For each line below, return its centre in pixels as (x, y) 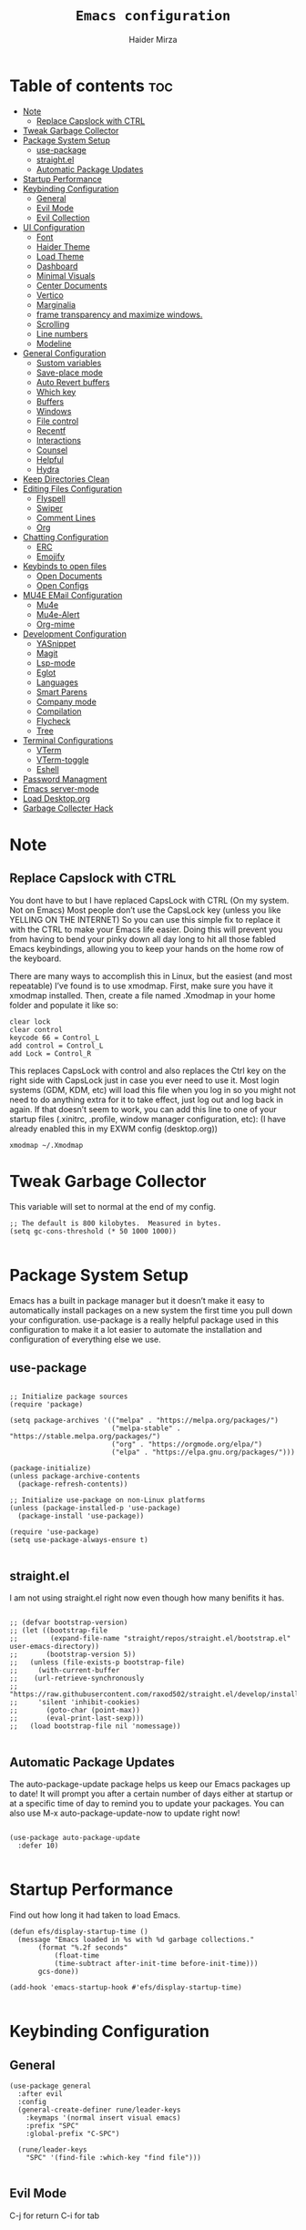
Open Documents (69, 576)
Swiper (50, 507)
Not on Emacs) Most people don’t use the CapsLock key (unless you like (145, 910)
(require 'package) (46, 1405)
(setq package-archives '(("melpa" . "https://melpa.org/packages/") (144, 1421)
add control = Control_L (56, 1046)
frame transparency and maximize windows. (119, 314)
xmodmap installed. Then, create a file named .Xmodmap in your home (143, 995)
